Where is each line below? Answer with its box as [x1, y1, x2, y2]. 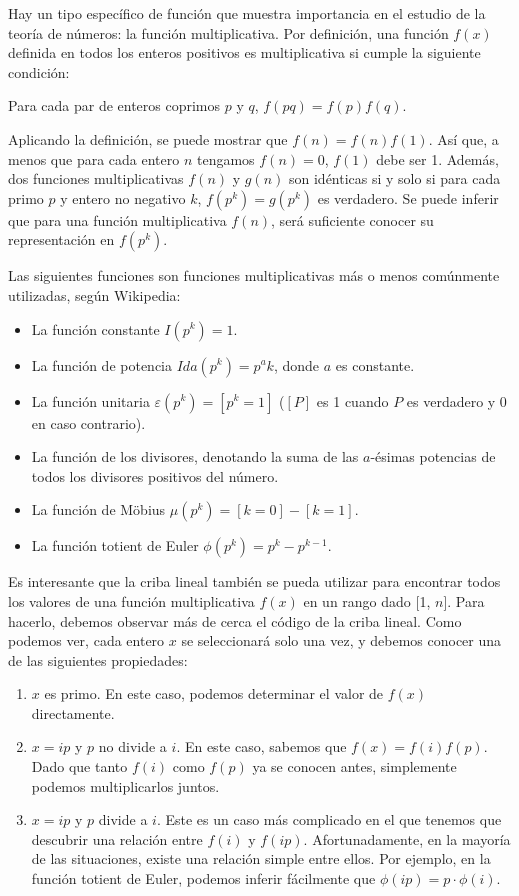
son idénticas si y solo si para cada [288, 168, 501, 189]
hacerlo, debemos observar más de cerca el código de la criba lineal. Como [8, 610, 462, 631]
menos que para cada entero [8, 148, 180, 169]
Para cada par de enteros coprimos [8, 95, 221, 116]
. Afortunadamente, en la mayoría [303, 828, 511, 849]
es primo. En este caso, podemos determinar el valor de [44, 683, 384, 704]
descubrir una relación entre [31, 828, 203, 849]
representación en [8, 229, 115, 250]
